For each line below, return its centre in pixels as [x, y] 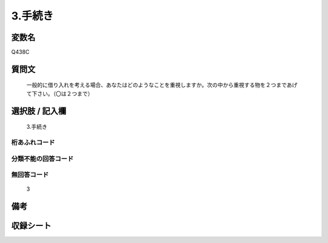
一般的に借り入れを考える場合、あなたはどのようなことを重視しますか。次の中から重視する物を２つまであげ [162, 85]
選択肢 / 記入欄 [39, 111]
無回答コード [30, 175]
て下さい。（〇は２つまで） [60, 94]
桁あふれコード [33, 143]
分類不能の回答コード [43, 159]
